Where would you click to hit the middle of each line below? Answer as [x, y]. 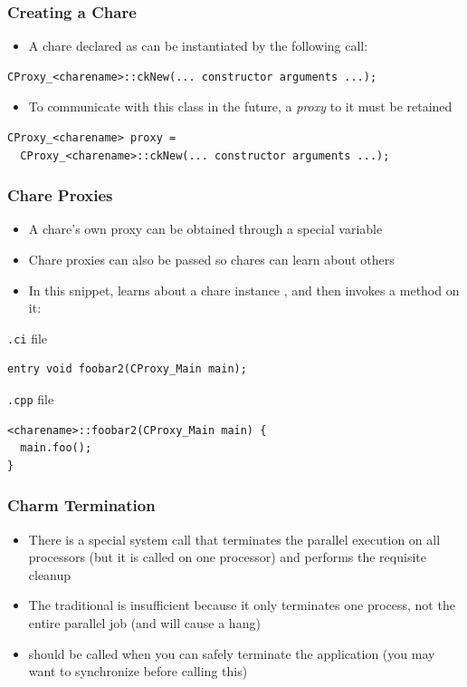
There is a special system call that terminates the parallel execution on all [234, 539]
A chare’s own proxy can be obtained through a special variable [205, 229]
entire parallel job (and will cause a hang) [144, 623]
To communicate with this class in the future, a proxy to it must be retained [240, 106]
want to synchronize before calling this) [138, 671]
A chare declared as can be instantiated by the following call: [198, 46]
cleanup [50, 574]
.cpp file [31, 399]
